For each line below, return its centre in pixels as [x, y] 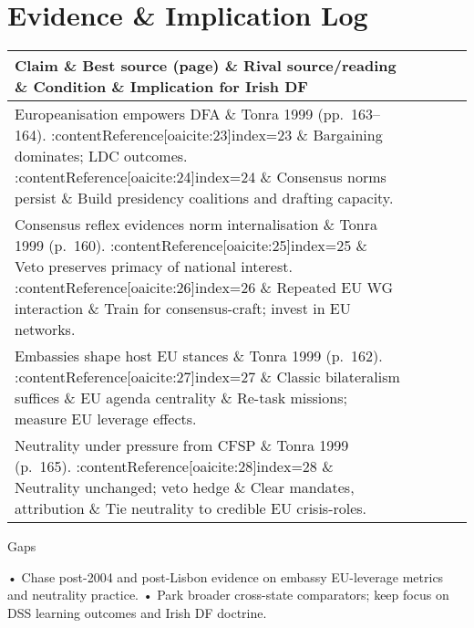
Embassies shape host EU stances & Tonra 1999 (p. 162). [199, 356]
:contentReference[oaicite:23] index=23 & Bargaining [217, 135]
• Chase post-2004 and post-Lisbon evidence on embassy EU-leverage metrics [226, 576]
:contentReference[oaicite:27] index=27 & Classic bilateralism [207, 377]
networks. [45, 330]
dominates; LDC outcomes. [101, 156]
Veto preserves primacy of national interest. [154, 267]
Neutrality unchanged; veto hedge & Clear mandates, [185, 487]
